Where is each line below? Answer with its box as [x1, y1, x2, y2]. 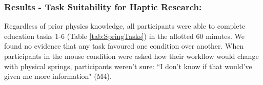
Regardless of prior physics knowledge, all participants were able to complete [4, 20, 246, 31]
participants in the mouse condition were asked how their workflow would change [4, 51, 259, 61]
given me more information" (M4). [4, 71, 112, 81]
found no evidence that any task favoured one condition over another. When [4, 40, 244, 51]
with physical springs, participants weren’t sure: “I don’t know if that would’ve [4, 60, 252, 71]
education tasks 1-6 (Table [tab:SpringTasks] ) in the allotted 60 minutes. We [4, 30, 245, 41]
